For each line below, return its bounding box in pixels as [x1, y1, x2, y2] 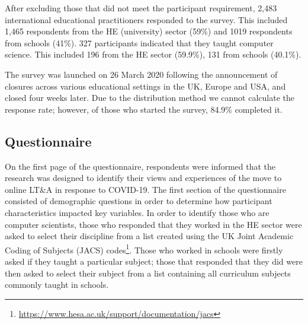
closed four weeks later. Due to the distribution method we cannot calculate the [5, 91, 294, 104]
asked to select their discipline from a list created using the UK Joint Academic [5, 230, 294, 242]
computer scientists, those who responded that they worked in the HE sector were [5, 218, 302, 230]
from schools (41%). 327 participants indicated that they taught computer [5, 36, 274, 49]
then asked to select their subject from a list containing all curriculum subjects [5, 266, 291, 279]
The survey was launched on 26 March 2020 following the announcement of [5, 68, 278, 80]
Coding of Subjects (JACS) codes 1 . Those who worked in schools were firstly [5, 242, 283, 256]
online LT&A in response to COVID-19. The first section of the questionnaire [5, 183, 286, 195]
